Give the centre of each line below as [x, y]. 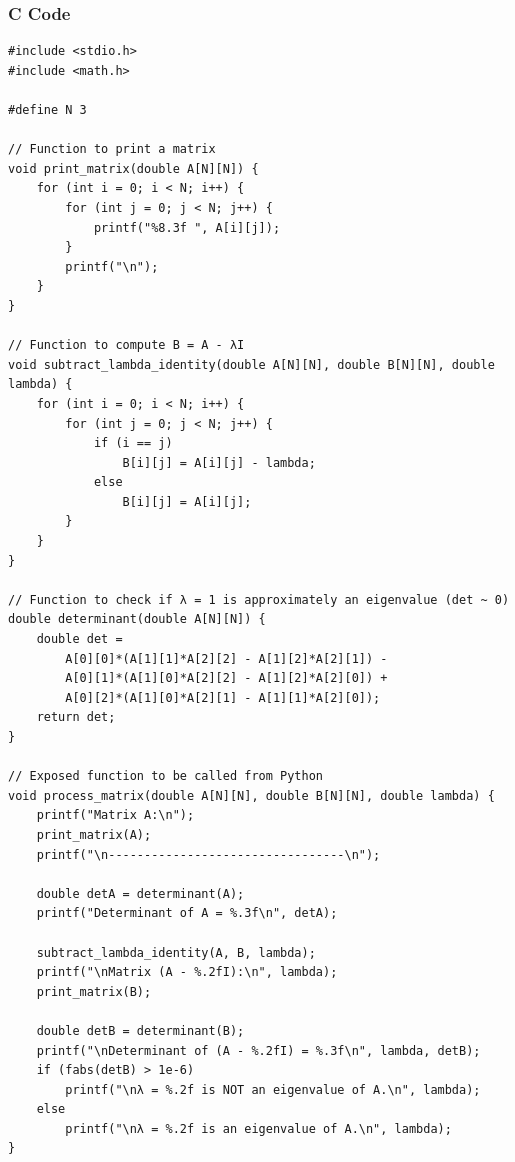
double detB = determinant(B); [140, 1030]
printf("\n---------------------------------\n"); [208, 854]
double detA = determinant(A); [140, 893]
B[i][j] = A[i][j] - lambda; [219, 462]
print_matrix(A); [94, 834]
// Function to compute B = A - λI [126, 345]
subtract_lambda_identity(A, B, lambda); [176, 952]
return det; [76, 717]
